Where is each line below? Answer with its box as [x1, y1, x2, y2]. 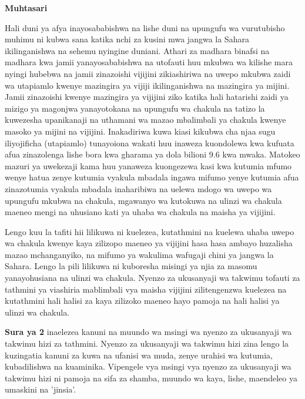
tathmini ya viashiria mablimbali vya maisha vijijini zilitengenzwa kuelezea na [5, 283, 287, 295]
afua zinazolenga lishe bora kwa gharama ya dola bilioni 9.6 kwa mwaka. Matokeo [5, 148, 300, 160]
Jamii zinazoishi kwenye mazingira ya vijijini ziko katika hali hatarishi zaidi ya [5, 90, 289, 103]
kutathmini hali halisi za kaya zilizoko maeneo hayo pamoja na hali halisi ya [5, 294, 280, 307]
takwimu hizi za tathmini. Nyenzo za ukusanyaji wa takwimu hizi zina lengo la [5, 337, 289, 350]
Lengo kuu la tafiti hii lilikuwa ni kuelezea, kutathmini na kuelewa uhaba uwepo [5, 225, 294, 237]
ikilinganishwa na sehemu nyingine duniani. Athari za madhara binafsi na [5, 44, 270, 56]
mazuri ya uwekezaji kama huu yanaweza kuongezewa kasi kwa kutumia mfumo [5, 159, 292, 172]
